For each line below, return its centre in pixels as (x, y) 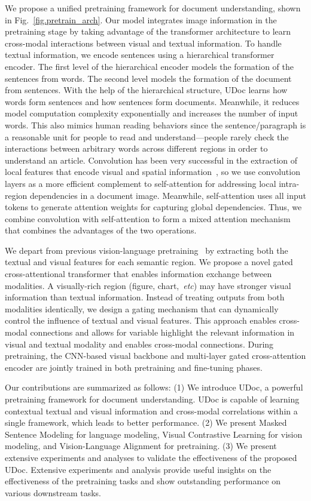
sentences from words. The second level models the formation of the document (148, 78)
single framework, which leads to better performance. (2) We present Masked (146, 422)
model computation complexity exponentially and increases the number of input (152, 113)
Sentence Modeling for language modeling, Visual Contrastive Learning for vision (154, 434)
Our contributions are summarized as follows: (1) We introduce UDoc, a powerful (154, 387)
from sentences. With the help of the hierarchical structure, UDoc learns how (146, 90)
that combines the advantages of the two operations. (101, 230)
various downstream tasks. (53, 492)
